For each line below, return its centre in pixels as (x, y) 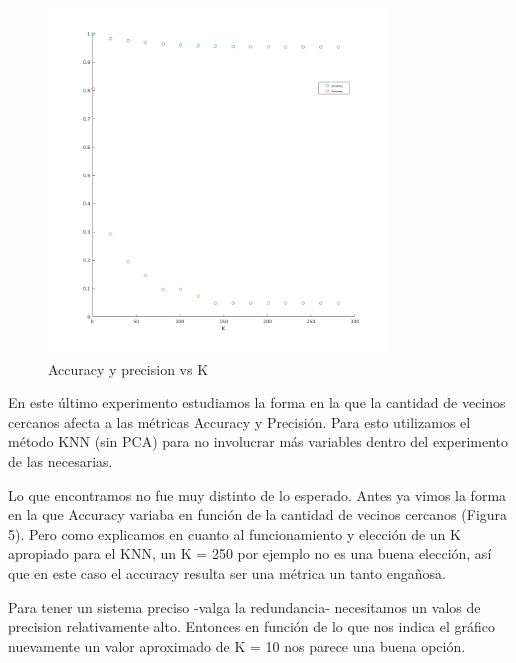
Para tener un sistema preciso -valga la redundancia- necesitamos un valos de (244, 606)
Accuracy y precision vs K (128, 368)
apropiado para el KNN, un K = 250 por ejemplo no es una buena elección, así (250, 553)
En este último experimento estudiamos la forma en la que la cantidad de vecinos (257, 402)
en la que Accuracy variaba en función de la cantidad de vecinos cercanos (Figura (258, 514)
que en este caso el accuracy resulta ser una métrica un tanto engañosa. (227, 572)
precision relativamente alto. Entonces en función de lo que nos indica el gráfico (252, 626)
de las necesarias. (60, 460)
